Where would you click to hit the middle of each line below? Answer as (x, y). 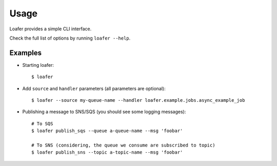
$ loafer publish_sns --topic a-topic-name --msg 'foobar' (107, 152)
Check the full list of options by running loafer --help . (70, 38)
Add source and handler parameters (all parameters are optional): (94, 88)
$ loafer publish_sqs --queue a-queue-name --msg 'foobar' (107, 131)
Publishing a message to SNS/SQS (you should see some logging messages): (104, 112)
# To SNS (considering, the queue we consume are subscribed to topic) (123, 145)
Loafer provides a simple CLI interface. (51, 29)
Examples (26, 53)
